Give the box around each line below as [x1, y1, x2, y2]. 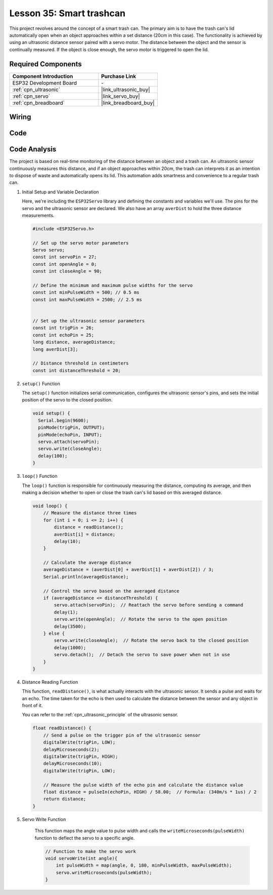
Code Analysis [9, 145, 57, 154]
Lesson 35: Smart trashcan [9, 8, 126, 19]
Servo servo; [32, 247, 65, 253]
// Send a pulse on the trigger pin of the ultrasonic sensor [43, 732, 201, 738]
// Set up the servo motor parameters [32, 240, 129, 246]
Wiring [9, 113, 31, 121]
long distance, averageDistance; [32, 339, 116, 345]
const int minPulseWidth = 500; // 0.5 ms [32, 290, 140, 296]
